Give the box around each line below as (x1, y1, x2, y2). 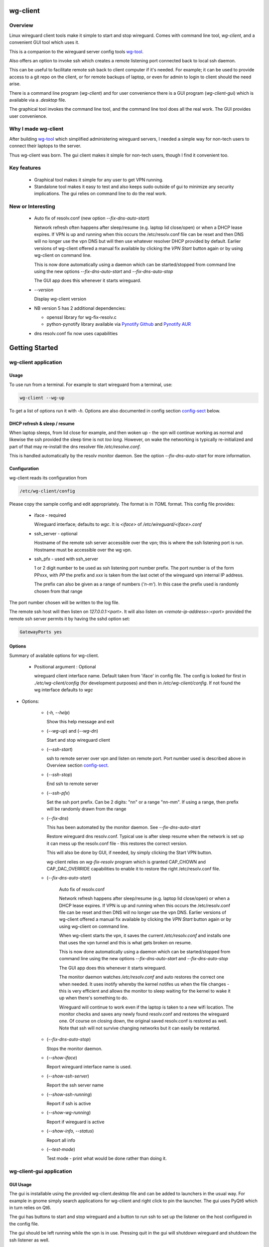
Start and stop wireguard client (46, 737, 110, 743)
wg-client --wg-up (19, 395, 65, 401)
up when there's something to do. (59, 995, 129, 1001)
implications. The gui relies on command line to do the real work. (34, 191, 167, 197)
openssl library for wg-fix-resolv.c (46, 314, 117, 320)
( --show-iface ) (46, 1055, 77, 1061)
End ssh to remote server (46, 781, 99, 787)
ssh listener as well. (9, 1237, 50, 1243)
